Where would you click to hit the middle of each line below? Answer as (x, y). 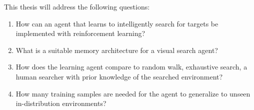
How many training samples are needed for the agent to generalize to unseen (133, 93)
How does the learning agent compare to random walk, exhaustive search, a (131, 67)
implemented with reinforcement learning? (80, 33)
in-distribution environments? (61, 103)
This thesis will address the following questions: (77, 6)
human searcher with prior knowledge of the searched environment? (119, 76)
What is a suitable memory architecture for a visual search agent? (117, 50)
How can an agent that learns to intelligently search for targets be (117, 23)
